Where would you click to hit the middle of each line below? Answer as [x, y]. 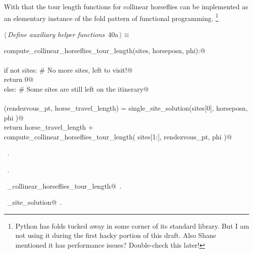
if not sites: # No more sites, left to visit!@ [68, 69]
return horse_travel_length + [49, 127]
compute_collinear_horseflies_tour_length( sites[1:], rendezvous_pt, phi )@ [118, 136]
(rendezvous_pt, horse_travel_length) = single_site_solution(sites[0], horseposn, [126, 108]
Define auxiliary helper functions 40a [63, 34]
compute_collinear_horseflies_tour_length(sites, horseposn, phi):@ [105, 50]
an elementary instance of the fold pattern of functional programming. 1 [111, 17]
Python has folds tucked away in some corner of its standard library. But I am [132, 225]
